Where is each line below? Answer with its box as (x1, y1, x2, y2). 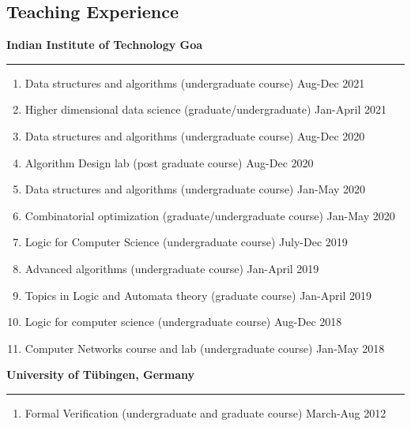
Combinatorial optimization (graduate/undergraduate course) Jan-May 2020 (25, 207, 395, 223)
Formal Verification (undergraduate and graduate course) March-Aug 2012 (25, 404, 386, 421)
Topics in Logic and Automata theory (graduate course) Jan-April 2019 (25, 287, 372, 303)
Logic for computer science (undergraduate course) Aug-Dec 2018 (25, 313, 342, 330)
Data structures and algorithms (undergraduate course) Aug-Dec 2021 (25, 74, 365, 91)
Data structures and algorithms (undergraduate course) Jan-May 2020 (25, 181, 366, 197)
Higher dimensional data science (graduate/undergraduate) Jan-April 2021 (25, 101, 386, 118)
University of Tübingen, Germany (6, 366, 194, 383)
